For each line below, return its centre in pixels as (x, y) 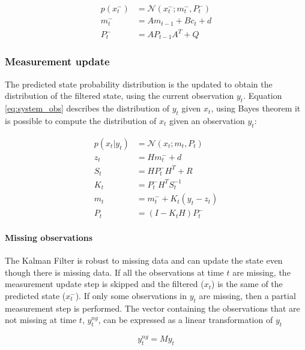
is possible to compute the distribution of (81, 120)
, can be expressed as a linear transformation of (186, 320)
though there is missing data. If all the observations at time (114, 272)
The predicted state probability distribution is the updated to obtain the (139, 84)
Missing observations (49, 237)
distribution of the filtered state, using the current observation (119, 96)
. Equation (263, 96)
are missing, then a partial (247, 295)
